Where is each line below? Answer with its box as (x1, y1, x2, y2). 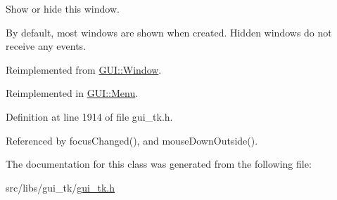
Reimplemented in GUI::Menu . (6, 86, 139, 100)
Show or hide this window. (6, 1, 120, 15)
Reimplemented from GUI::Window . (6, 62, 162, 76)
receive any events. (6, 39, 87, 53)
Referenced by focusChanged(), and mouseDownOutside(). (6, 133, 258, 147)
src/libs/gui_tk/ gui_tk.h (6, 180, 115, 194)
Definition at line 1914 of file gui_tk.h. (6, 109, 173, 124)
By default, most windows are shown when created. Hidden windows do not (6, 25, 332, 39)
